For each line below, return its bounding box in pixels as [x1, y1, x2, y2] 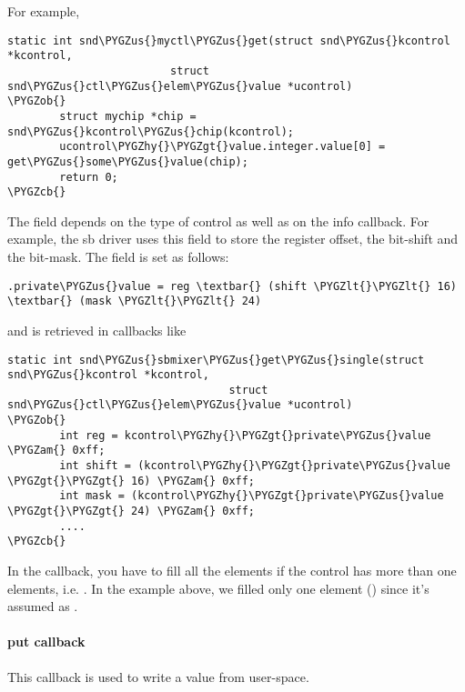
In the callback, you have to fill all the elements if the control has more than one [7, 561, 457, 580]
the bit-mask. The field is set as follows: [7, 247, 229, 266]
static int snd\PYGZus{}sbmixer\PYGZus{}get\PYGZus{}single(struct [7, 353, 425, 366]
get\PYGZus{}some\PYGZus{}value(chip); [7, 155, 248, 168]
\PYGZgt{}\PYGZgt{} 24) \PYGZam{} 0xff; [7, 505, 256, 518]
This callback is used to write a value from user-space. [7, 667, 309, 686]
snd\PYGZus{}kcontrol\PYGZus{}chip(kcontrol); [7, 125, 294, 138]
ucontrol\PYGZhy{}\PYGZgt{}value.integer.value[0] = [59, 140, 386, 154]
